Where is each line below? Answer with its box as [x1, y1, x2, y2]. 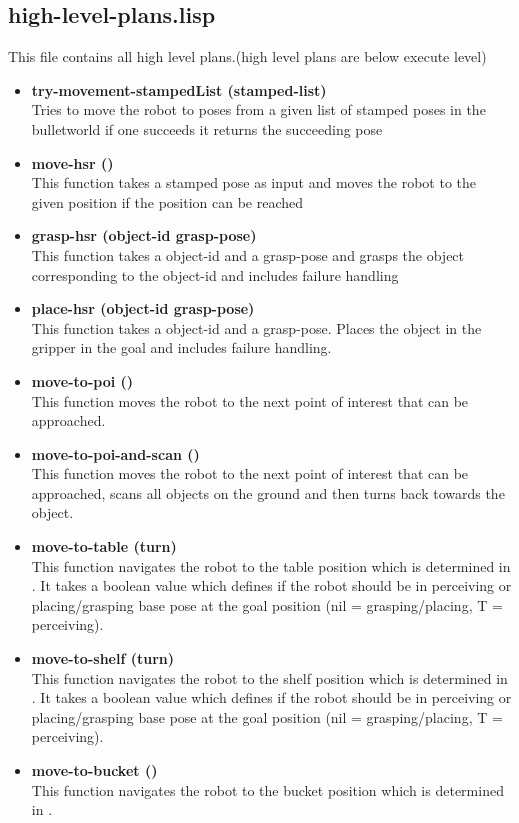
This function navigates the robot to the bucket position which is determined [31, 779, 504, 800]
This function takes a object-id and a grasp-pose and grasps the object [31, 244, 465, 265]
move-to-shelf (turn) [31, 648, 174, 669]
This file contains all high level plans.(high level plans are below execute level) [8, 46, 487, 67]
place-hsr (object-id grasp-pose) [31, 298, 255, 319]
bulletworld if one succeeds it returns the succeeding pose [31, 118, 383, 139]
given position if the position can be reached [31, 191, 304, 212]
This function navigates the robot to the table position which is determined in [31, 555, 511, 576]
